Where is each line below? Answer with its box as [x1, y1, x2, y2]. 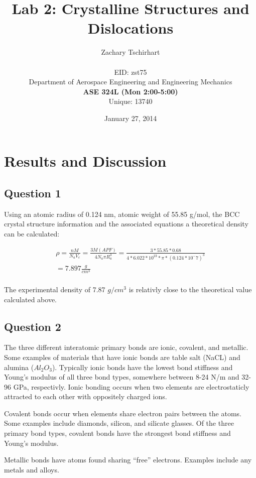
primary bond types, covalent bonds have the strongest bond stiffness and [4, 428, 231, 438]
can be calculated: [4, 228, 60, 239]
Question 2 [4, 318, 61, 334]
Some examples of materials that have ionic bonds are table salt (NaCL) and [4, 351, 240, 362]
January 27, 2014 [104, 112, 157, 123]
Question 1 [4, 185, 61, 201]
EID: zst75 [114, 66, 147, 77]
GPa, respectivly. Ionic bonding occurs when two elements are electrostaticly [13, 381, 249, 392]
